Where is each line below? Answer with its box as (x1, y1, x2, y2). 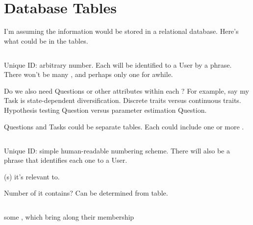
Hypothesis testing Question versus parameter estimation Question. (4, 105, 207, 115)
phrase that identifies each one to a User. (4, 155, 127, 165)
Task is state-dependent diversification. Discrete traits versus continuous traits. (4, 95, 241, 105)
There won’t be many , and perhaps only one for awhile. (4, 69, 173, 79)
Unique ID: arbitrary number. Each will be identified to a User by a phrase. (4, 59, 232, 70)
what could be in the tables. (4, 35, 88, 46)
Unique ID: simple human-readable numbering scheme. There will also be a (4, 145, 230, 155)
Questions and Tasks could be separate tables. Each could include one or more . (4, 121, 244, 131)
